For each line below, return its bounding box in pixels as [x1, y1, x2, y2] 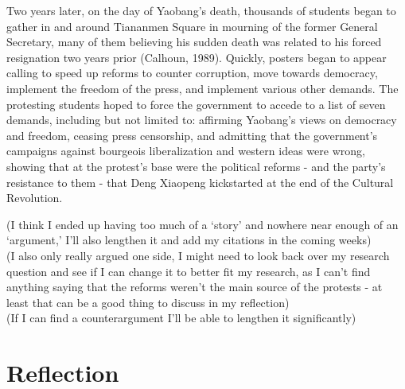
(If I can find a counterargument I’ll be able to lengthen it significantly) [6, 309, 356, 326]
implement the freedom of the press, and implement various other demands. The [6, 80, 399, 96]
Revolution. [6, 189, 63, 206]
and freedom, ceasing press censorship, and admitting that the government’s [6, 126, 378, 143]
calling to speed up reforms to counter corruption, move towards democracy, [6, 64, 378, 81]
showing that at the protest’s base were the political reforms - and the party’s [6, 158, 386, 174]
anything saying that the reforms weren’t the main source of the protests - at [6, 278, 383, 295]
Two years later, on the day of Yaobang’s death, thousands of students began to [6, 2, 396, 18]
